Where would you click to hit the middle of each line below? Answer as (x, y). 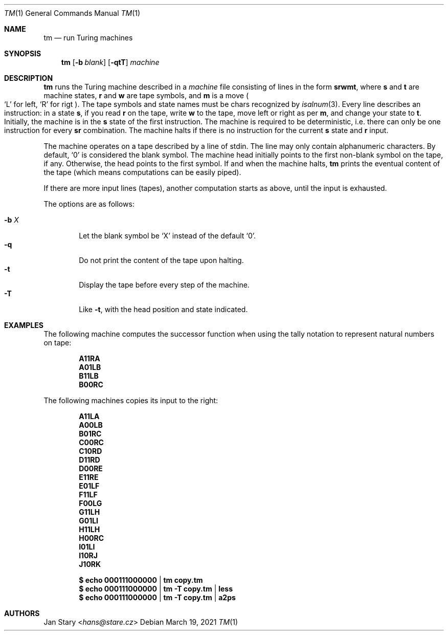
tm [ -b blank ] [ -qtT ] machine (110, 62)
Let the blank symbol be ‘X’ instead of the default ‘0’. (167, 236)
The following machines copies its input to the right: (131, 400)
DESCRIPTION (29, 78)
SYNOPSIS (23, 53)
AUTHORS (22, 613)
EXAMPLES (24, 325)
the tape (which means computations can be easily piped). (142, 172)
